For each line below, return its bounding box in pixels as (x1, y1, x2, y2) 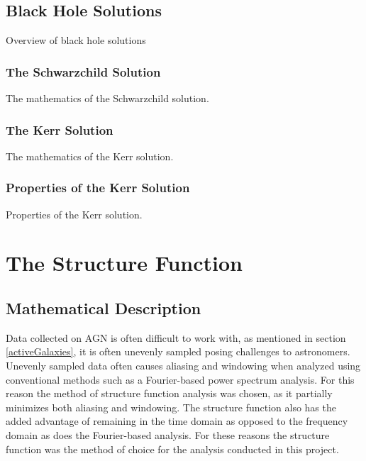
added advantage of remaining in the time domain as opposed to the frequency (6, 413, 348, 428)
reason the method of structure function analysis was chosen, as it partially (6, 386, 333, 401)
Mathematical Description (6, 297, 201, 318)
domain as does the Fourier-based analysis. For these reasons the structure (6, 427, 330, 442)
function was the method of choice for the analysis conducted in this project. (6, 441, 339, 456)
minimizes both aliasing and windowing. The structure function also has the (6, 399, 336, 414)
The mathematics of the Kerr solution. (6, 148, 174, 163)
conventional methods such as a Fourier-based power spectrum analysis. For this (6, 372, 355, 387)
